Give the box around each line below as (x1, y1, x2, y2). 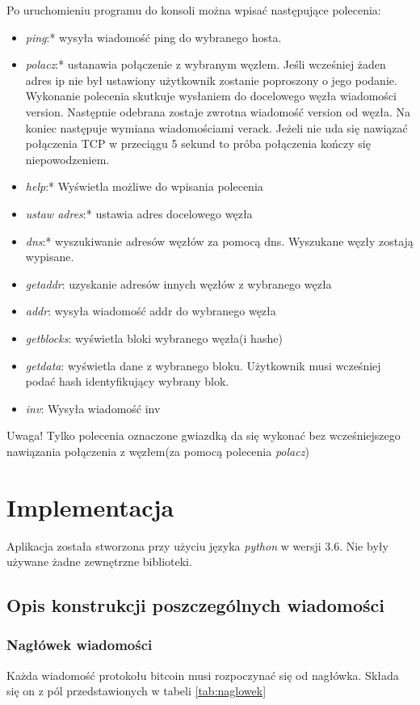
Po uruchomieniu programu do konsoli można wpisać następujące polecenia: (6, 2, 381, 18)
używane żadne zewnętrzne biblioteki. (6, 553, 192, 570)
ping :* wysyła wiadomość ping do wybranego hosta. (25, 28, 282, 45)
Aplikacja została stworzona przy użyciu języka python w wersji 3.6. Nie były (6, 537, 388, 554)
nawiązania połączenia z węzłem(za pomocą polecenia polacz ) (6, 442, 309, 459)
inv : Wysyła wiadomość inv (25, 399, 161, 416)
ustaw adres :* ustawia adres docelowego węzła (25, 205, 253, 222)
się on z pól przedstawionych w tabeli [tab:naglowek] (6, 682, 267, 699)
